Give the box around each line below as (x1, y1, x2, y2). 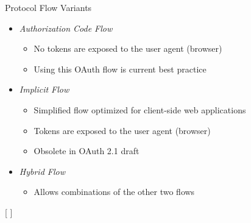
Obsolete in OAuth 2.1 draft (34, 144, 140, 157)
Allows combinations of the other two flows (34, 185, 195, 198)
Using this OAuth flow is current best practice (34, 62, 207, 75)
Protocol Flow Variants (5, 1, 92, 13)
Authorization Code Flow (19, 21, 113, 34)
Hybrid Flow (19, 165, 65, 177)
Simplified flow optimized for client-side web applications (34, 103, 246, 116)
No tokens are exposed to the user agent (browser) (34, 42, 222, 55)
